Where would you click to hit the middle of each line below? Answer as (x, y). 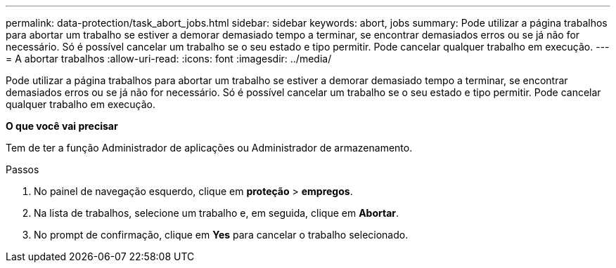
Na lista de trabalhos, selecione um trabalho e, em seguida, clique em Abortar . (217, 213)
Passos (23, 169)
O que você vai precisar (62, 126)
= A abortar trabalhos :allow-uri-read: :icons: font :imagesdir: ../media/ (169, 59)
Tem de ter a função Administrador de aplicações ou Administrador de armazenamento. (209, 148)
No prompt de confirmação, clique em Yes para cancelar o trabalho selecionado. (221, 235)
